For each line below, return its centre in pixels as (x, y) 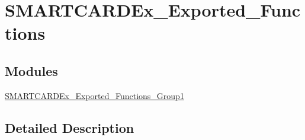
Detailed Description (70, 127)
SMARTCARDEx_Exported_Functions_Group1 (94, 95)
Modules (31, 70)
